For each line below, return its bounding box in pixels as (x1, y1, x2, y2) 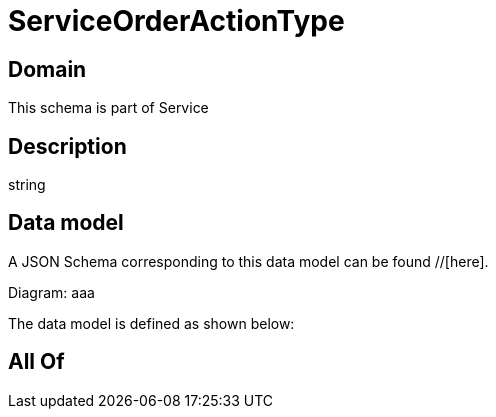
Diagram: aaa (8, 283, 95, 301)
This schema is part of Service (8, 99, 209, 117)
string (8, 176, 46, 194)
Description (8, 133, 127, 159)
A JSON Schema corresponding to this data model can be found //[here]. (8, 252, 489, 270)
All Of (8, 349, 65, 375)
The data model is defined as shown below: (8, 314, 295, 332)
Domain (8, 56, 87, 82)
